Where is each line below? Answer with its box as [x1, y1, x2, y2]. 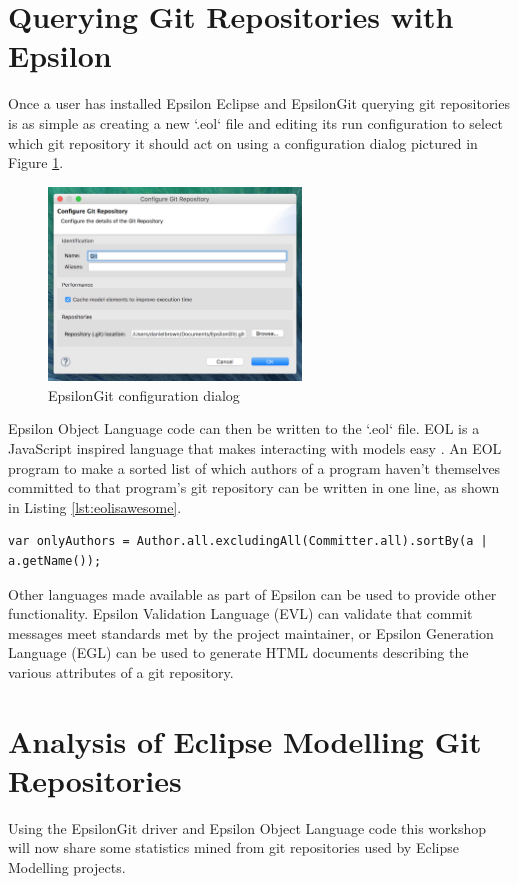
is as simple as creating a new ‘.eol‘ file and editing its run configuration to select [8, 112, 503, 133]
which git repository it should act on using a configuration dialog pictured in [8, 132, 478, 153]
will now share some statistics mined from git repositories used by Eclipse [8, 837, 459, 858]
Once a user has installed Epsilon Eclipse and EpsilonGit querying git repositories [8, 93, 510, 114]
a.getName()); [8, 553, 102, 568]
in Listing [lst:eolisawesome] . [8, 496, 182, 517]
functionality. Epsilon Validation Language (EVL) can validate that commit [8, 603, 473, 624]
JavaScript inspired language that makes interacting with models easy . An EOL [8, 437, 502, 458]
